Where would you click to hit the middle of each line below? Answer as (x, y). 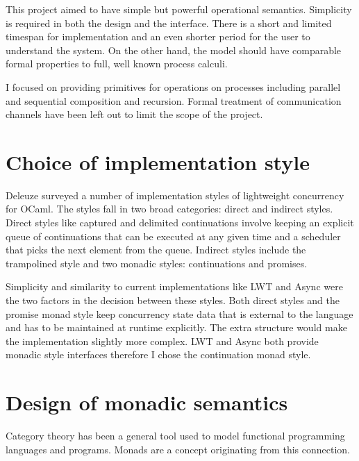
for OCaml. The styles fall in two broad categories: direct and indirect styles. (169, 209)
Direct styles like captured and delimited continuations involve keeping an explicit (180, 223)
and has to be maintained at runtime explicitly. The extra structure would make (176, 327)
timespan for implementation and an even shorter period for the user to (158, 36)
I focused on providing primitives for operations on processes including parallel (173, 86)
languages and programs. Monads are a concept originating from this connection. (178, 449)
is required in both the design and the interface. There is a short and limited (169, 23)
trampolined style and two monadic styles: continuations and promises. (157, 263)
